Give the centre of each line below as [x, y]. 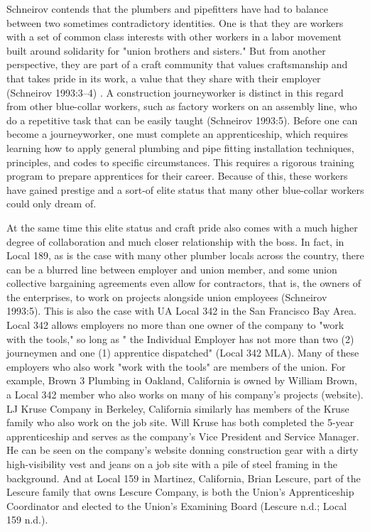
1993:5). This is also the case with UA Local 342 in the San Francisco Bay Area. [181, 311]
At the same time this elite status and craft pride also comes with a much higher [182, 227]
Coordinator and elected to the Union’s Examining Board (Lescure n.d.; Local [177, 505]
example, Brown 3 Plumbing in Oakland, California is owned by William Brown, [182, 380]
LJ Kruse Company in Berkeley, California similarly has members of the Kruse [178, 408]
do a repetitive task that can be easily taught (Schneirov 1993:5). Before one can [182, 120]
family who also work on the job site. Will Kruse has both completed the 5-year [180, 422]
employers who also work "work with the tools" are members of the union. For [176, 366]
